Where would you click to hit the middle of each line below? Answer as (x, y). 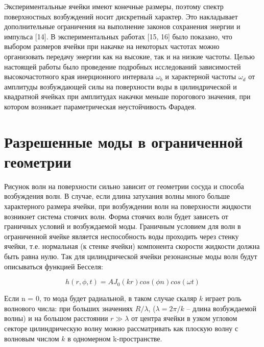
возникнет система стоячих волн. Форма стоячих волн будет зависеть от (116, 216)
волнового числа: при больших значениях (69, 308)
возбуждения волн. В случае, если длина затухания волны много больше (117, 196)
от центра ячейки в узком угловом (184, 318)
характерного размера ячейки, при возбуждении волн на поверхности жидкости (128, 206)
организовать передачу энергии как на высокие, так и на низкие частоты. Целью (129, 56)
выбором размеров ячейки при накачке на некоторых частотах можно (112, 46)
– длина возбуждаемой (222, 308)
